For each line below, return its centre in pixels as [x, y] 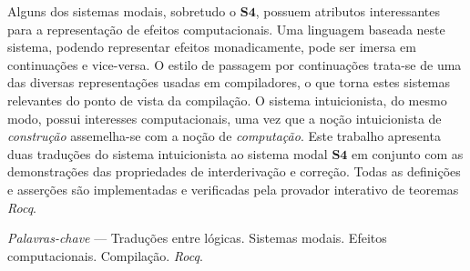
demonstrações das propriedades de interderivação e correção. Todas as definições [234, 171]
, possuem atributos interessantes [348, 11]
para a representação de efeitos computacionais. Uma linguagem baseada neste [226, 29]
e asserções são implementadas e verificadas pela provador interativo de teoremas [233, 189]
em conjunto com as [408, 153]
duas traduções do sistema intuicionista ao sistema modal [168, 153]
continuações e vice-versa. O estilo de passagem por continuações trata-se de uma [235, 64]
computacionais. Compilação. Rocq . [105, 255]
